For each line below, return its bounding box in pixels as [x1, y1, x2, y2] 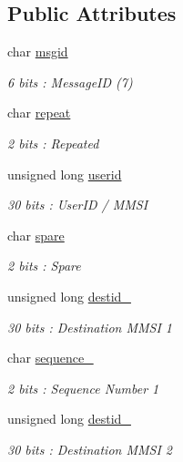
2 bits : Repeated [7, 133, 99, 152]
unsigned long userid [7, 164, 122, 183]
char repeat [7, 103, 71, 122]
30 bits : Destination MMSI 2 [7, 439, 172, 458]
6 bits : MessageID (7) [7, 72, 133, 91]
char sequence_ [7, 348, 94, 367]
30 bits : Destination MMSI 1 [7, 317, 172, 336]
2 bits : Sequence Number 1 [7, 378, 159, 397]
